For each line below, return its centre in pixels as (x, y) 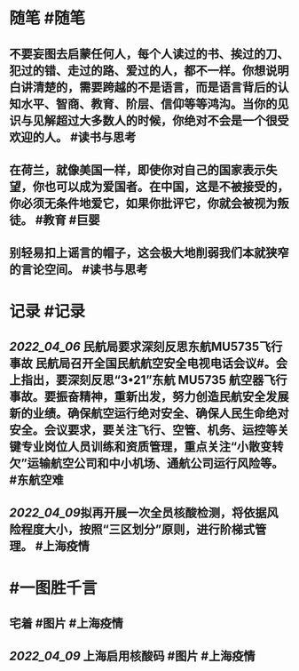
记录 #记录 (47, 311)
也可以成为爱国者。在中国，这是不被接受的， (166, 186)
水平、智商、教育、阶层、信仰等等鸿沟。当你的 (149, 104)
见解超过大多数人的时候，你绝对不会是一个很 (155, 120)
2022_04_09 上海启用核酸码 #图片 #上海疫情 (132, 656)
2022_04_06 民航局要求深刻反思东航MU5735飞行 (146, 346)
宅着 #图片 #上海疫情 (67, 623)
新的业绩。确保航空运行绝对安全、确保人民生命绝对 (149, 413)
